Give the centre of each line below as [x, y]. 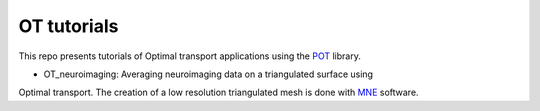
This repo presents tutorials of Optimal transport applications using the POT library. [190, 56]
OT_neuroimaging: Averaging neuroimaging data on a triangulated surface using [208, 74]
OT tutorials [68, 26]
